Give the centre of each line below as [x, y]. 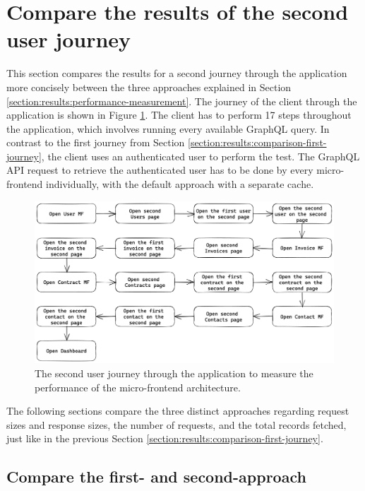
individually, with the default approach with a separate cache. [180, 184]
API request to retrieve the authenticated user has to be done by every [160, 170]
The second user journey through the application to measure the [174, 373]
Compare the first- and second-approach [156, 477]
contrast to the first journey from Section [96, 142]
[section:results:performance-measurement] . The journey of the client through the [182, 101]
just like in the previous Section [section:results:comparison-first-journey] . [165, 438]
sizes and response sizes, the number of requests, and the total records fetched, [176, 424]
